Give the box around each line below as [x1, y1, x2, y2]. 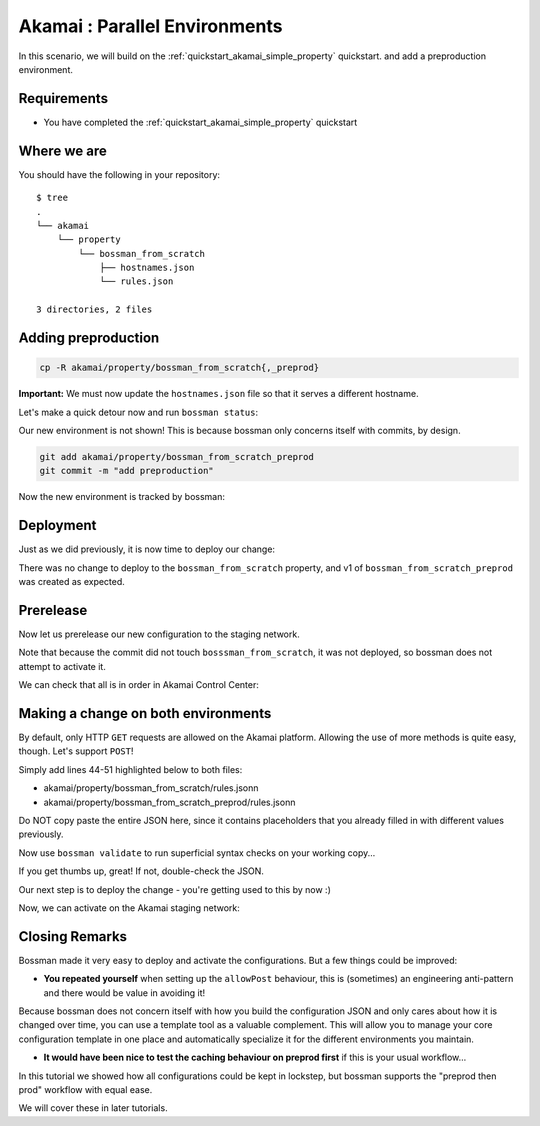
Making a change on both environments [18, 705, 272, 722]
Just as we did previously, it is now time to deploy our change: [18, 543, 275, 555]
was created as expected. [18, 576, 125, 588]
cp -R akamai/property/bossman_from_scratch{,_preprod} [39, 362, 320, 374]
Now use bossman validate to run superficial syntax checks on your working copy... [18, 846, 376, 859]
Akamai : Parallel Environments [18, 15, 283, 37]
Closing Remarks [18, 928, 128, 945]
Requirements [18, 90, 109, 107]
